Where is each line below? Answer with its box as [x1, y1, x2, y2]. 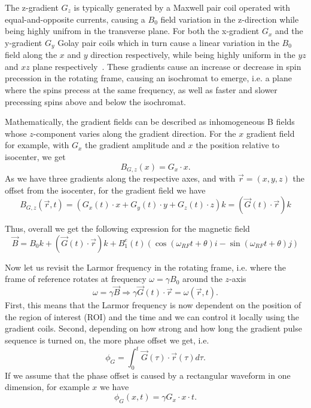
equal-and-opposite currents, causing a [5, 13, 145, 25]
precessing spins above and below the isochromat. [5, 95, 187, 108]
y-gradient [5, 36, 42, 48]
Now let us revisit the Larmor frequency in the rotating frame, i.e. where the [5, 260, 286, 273]
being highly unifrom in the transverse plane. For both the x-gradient [5, 24, 260, 37]
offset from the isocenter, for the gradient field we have [5, 183, 206, 196]
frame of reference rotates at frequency [5, 272, 147, 285]
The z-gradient [5, 1, 59, 13]
